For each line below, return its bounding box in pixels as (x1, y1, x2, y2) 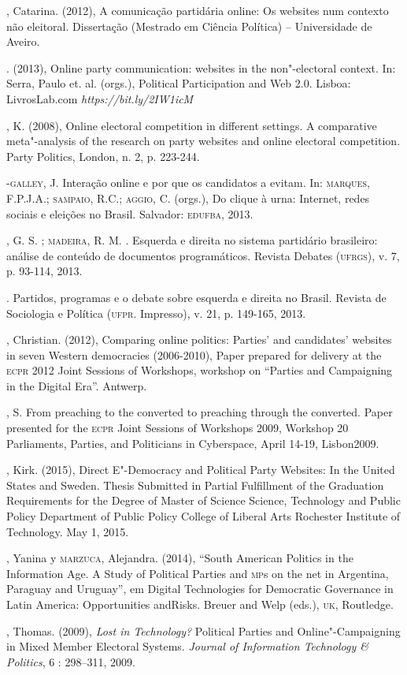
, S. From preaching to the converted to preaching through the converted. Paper (6, 404, 393, 420)
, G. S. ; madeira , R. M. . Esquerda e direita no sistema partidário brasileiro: (6, 232, 378, 248)
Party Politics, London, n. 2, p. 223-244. (6, 147, 200, 164)
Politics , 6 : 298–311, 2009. (6, 653, 135, 669)
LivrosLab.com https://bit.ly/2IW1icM (6, 90, 194, 106)
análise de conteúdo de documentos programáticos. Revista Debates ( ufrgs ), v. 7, (6, 247, 400, 263)
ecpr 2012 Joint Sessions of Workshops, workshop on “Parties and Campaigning (6, 362, 393, 379)
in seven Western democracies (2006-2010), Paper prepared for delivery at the (6, 346, 382, 363)
